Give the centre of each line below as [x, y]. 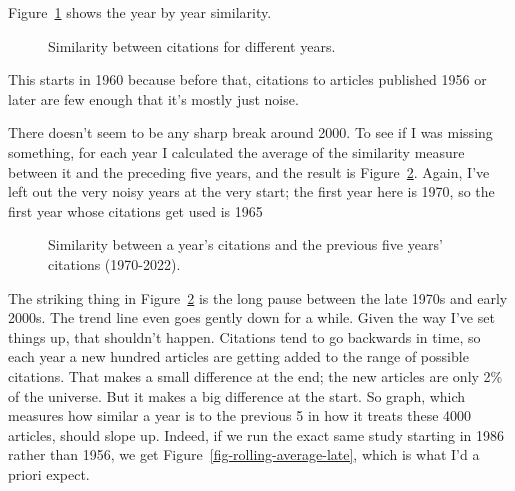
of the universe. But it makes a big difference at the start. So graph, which [237, 395]
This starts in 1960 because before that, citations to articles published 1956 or [247, 79]
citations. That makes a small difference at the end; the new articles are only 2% [255, 375]
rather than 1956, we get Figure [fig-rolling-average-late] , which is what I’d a [244, 454]
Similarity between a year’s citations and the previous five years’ [245, 244]
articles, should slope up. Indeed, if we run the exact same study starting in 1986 [256, 434]
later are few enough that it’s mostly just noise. [153, 98]
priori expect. [49, 473]
